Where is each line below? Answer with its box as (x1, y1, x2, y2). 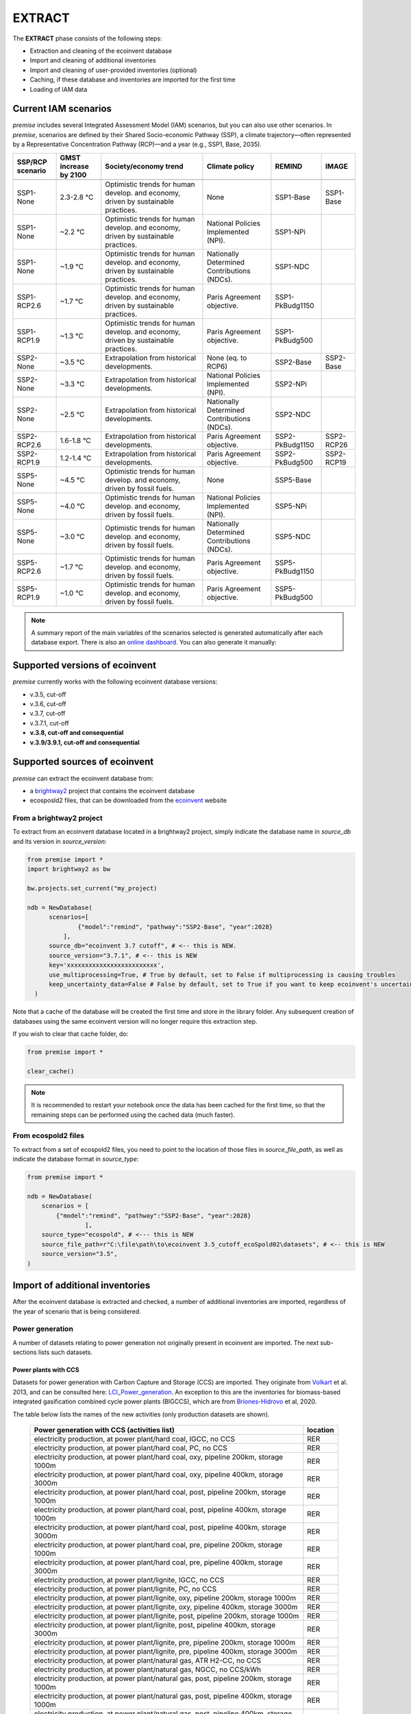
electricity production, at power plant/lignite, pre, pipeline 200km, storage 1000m (34, 1637, 296, 1647)
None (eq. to (206, 353, 247, 363)
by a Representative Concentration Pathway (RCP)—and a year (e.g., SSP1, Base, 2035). (12, 141, 262, 149)
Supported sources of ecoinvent (12, 756, 154, 768)
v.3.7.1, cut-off (29, 719, 69, 727)
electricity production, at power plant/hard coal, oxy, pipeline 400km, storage (34, 1469, 284, 1479)
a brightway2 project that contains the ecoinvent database (29, 786, 195, 795)
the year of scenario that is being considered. (12, 1307, 142, 1316)
